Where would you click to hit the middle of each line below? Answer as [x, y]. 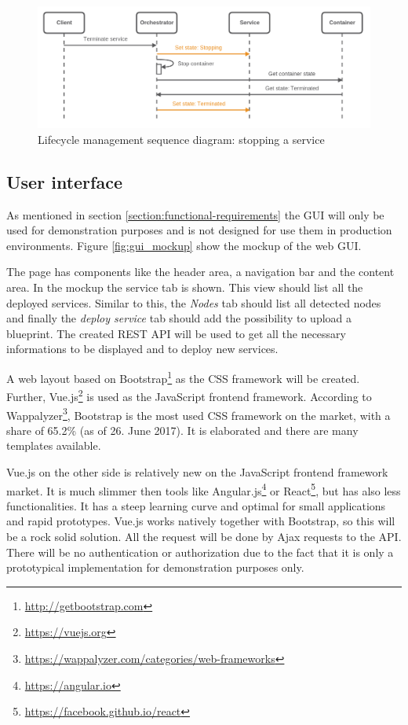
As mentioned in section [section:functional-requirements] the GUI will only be [195, 214]
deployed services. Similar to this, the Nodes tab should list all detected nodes [194, 302]
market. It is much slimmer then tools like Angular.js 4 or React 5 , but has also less [204, 489]
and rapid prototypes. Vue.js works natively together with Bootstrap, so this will [201, 521]
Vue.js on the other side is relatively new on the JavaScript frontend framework [197, 471]
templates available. [54, 445]
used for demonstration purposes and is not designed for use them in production [199, 230]
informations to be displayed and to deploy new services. [142, 349]
